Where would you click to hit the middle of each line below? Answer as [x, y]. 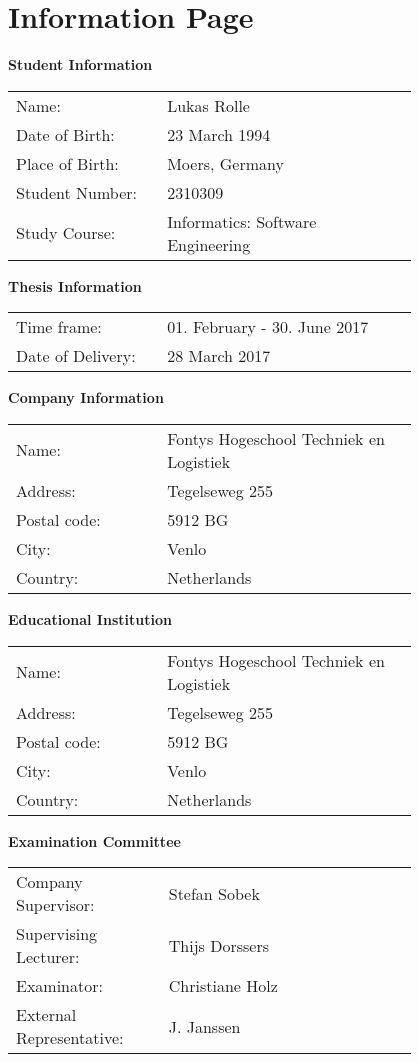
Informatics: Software [242, 221]
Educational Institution [90, 618]
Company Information [86, 397]
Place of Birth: [67, 163]
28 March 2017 [219, 356]
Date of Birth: [65, 134]
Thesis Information [75, 285]
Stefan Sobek [214, 893]
